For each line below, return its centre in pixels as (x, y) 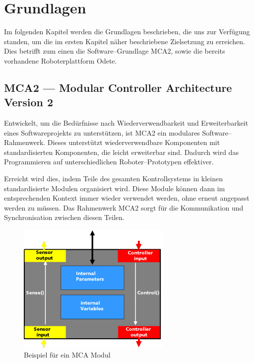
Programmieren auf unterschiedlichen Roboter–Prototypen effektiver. (109, 162)
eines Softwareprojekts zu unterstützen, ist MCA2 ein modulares (102, 132)
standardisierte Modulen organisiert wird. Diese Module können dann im (115, 188)
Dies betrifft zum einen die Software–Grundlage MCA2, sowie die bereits (115, 51)
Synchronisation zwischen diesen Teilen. (64, 217)
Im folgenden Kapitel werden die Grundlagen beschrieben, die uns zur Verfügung (127, 32)
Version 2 (29, 102)
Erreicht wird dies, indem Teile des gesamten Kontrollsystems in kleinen (113, 179)
